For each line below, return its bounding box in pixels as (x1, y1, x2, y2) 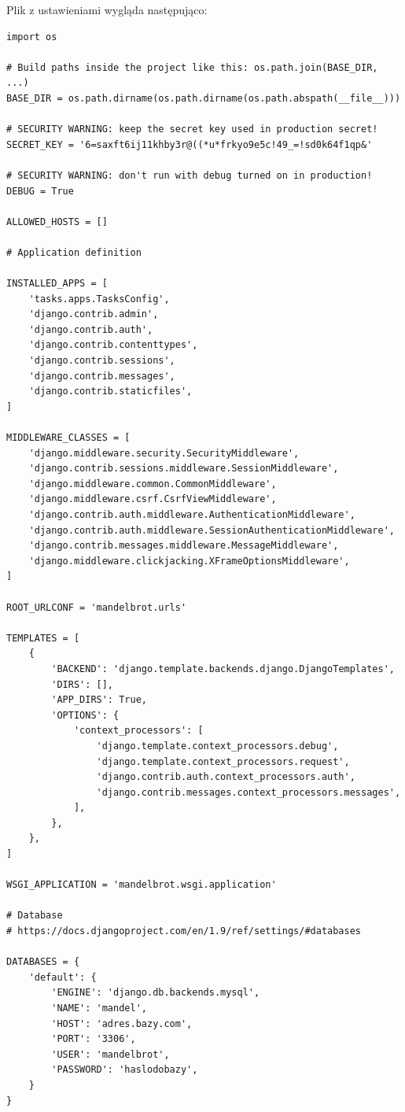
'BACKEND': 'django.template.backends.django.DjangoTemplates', (51, 663, 395, 674)
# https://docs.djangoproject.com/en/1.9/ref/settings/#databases (6, 925, 362, 937)
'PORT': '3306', (51, 1033, 136, 1045)
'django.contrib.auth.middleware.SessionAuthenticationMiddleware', (28, 524, 395, 536)
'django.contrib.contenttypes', (28, 339, 198, 351)
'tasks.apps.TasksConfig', (28, 293, 170, 305)
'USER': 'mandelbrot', (51, 1048, 170, 1060)
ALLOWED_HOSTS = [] (6, 216, 108, 227)
